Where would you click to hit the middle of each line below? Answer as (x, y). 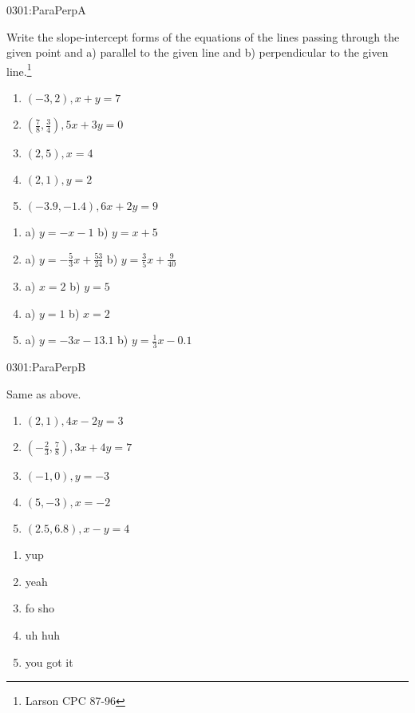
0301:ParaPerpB (46, 366)
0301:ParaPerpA (46, 10)
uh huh (42, 634)
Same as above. (44, 393)
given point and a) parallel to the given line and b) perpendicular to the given (198, 52)
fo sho (40, 608)
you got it (49, 662)
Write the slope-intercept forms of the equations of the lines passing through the (203, 36)
